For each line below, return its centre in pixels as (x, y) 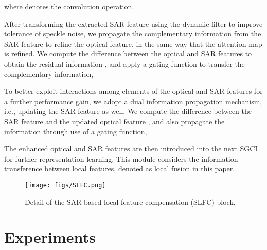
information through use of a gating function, (76, 131)
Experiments (50, 237)
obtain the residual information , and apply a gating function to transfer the (124, 63)
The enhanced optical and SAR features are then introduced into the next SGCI (131, 149)
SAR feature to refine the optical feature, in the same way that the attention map (133, 43)
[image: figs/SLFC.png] (65, 185)
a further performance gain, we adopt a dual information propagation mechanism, (133, 101)
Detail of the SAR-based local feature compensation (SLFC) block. (130, 201)
